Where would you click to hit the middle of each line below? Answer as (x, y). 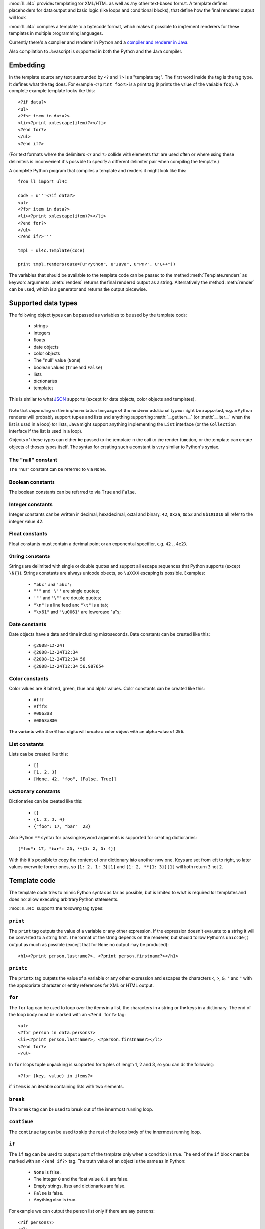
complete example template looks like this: (52, 91)
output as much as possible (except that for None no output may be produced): (89, 944)
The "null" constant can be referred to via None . (57, 469)
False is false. (49, 1193)
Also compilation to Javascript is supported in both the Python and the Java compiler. (96, 51)
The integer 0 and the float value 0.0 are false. (81, 1179)
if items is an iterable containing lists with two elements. (66, 1087)
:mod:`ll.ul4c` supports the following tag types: (56, 908)
